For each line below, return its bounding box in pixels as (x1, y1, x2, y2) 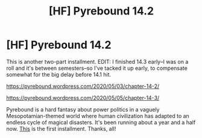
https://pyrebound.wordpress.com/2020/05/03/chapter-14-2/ (6, 83, 160, 90)
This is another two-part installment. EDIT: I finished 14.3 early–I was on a (6, 58, 189, 65)
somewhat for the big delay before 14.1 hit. (6, 71, 112, 78)
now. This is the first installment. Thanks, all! (6, 125, 116, 132)
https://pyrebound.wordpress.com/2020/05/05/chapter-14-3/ (6, 94, 160, 101)
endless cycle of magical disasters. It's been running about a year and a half (6, 119, 196, 126)
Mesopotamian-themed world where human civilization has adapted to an (6, 112, 190, 119)
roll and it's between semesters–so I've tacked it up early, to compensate (6, 64, 188, 72)
